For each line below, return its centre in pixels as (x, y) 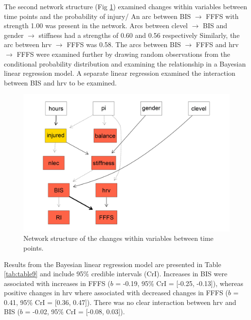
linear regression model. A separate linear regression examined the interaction (120, 73)
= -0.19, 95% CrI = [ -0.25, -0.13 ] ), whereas (179, 283)
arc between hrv (28, 44)
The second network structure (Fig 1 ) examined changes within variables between (125, 6)
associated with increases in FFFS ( (57, 283)
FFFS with (222, 16)
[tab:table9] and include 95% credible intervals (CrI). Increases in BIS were (116, 274)
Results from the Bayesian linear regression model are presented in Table (113, 264)
